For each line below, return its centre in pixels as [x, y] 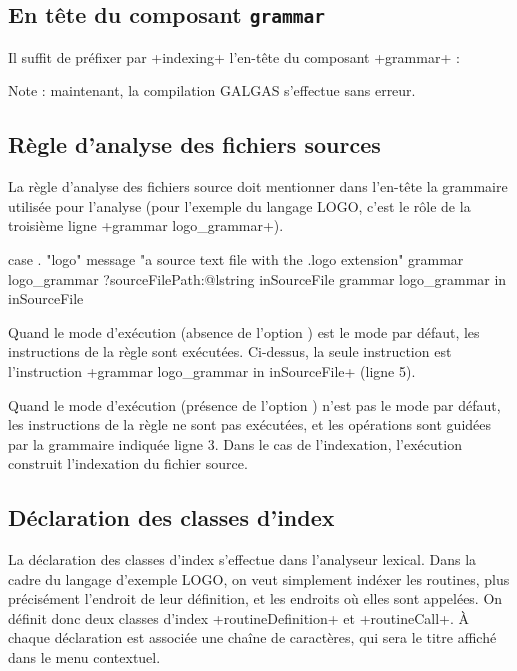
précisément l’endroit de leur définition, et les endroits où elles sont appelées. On [255, 598]
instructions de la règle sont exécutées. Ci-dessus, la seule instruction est [230, 351]
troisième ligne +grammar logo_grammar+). [146, 225]
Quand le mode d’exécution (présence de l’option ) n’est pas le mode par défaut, [254, 404]
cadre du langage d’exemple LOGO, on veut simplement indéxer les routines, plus [259, 578]
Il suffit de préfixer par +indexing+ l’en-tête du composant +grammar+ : [234, 56]
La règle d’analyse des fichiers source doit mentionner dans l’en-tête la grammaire [258, 186]
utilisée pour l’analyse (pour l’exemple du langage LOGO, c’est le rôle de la [239, 205]
